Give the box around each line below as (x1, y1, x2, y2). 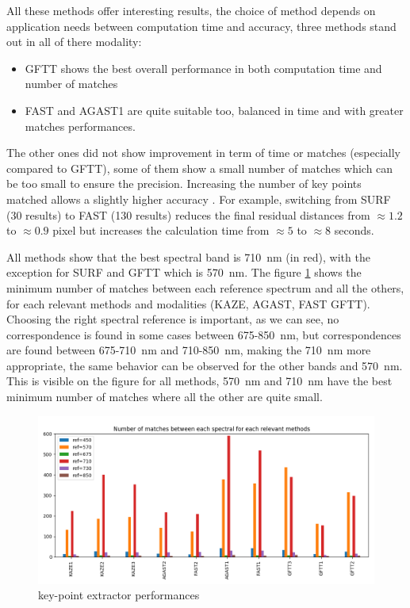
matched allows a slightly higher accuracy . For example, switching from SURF (6, 190, 391, 207)
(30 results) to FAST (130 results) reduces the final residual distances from (6, 206, 370, 223)
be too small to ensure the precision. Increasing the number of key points (6, 175, 362, 192)
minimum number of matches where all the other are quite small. (6, 388, 323, 405)
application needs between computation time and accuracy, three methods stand (6, 17, 397, 34)
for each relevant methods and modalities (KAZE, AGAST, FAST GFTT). (6, 295, 370, 312)
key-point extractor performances (38, 587, 200, 603)
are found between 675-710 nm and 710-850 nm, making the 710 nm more (6, 342, 371, 358)
